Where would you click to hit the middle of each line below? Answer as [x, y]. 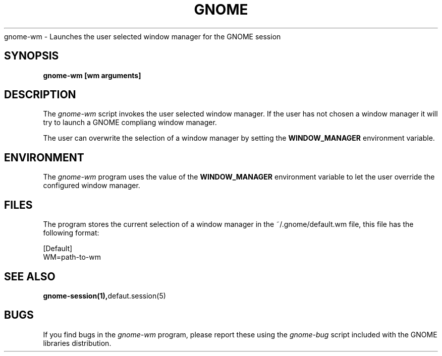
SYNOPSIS [32, 56]
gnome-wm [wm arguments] [92, 75]
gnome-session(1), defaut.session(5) [104, 295]
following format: [71, 233]
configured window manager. [92, 186]
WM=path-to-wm [72, 257]
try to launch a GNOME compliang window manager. [130, 123]
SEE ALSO [30, 276]
